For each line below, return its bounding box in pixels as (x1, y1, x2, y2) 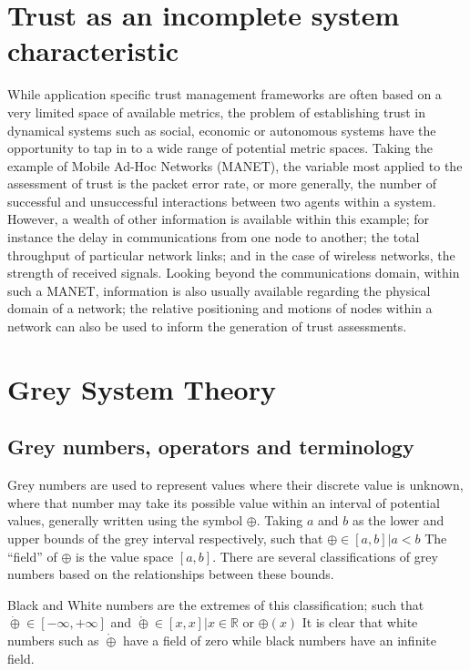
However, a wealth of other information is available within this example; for (7, 209, 430, 229)
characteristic (7, 32, 179, 69)
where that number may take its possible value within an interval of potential (7, 493, 440, 512)
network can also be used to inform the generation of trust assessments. (7, 317, 407, 336)
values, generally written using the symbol (7, 511, 243, 530)
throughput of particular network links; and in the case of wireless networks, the (7, 245, 455, 264)
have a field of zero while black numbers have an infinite (123, 630, 436, 649)
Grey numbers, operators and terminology (7, 432, 414, 461)
